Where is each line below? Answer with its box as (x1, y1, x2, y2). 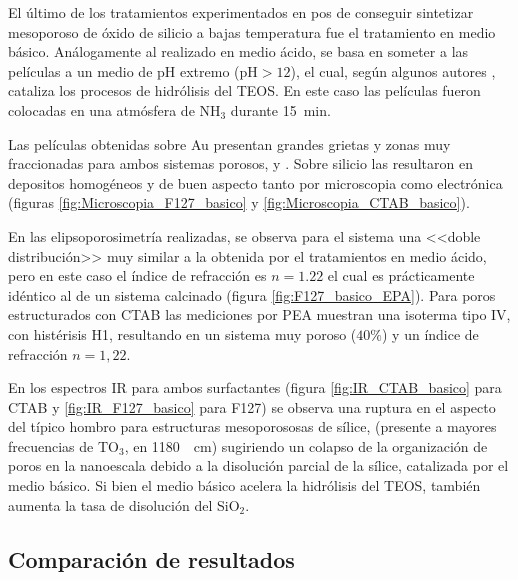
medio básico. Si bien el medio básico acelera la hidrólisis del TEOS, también (8, 475, 481, 496)
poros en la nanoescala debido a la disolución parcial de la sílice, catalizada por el (8, 455, 509, 476)
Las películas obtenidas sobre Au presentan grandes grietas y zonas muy (8, 133, 451, 154)
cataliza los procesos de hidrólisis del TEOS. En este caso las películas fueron (8, 80, 481, 101)
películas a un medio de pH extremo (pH (8, 60, 258, 81)
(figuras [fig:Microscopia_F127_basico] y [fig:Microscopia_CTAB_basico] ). (8, 192, 470, 213)
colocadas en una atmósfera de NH (8, 99, 221, 120)
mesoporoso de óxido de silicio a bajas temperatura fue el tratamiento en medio (8, 21, 496, 42)
